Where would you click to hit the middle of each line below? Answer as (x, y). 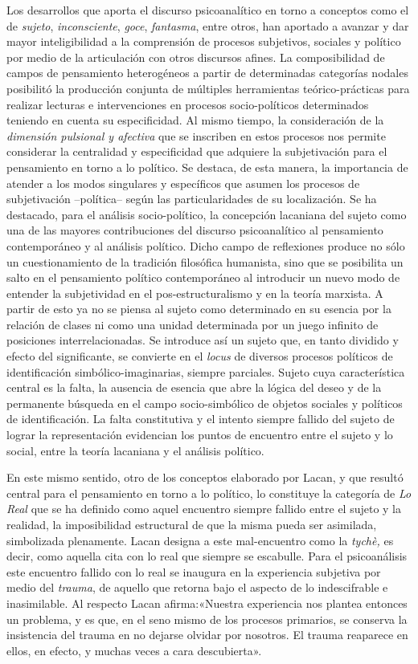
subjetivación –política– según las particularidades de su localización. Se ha (192, 199)
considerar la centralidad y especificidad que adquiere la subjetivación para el (197, 151)
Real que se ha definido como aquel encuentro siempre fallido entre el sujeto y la (204, 509)
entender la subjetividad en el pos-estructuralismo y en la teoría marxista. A (195, 293)
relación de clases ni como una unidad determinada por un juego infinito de (193, 324)
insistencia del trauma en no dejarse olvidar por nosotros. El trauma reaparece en (207, 635)
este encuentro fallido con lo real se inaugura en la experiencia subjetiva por (194, 571)
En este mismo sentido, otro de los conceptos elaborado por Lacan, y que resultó (205, 477)
